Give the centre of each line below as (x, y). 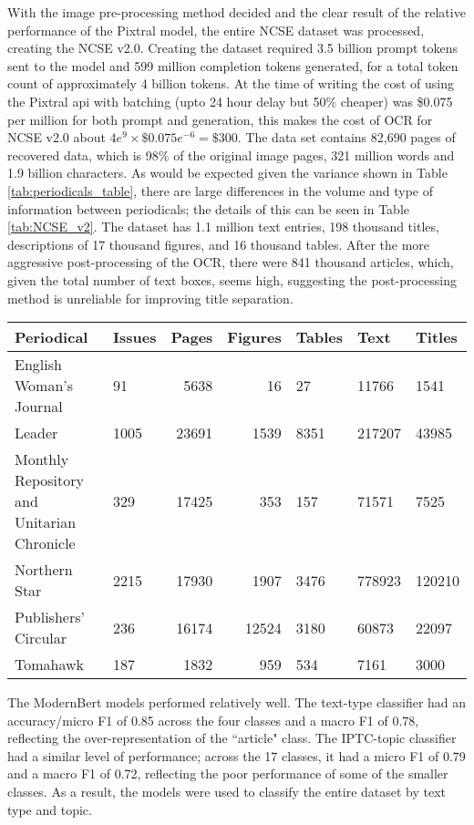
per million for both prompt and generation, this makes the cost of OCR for (220, 119)
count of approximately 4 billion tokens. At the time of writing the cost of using (231, 83)
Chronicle (45, 543)
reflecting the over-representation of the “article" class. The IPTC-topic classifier (232, 738)
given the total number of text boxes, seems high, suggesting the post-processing (232, 279)
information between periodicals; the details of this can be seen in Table (208, 208)
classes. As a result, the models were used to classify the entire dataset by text (227, 792)
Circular (41, 638)
